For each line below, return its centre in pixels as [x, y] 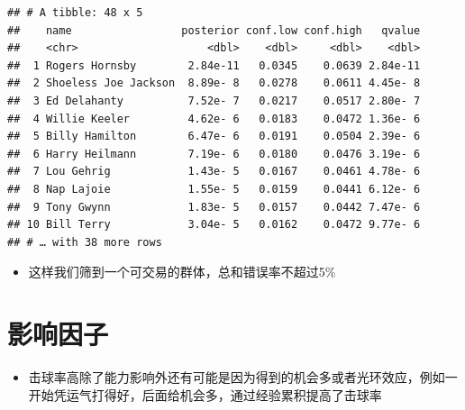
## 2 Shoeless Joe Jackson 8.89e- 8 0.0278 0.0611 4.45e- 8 [214, 83]
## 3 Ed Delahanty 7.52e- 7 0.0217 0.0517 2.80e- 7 [214, 100]
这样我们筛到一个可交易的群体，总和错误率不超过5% [182, 272]
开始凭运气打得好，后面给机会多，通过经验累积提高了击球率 [205, 394]
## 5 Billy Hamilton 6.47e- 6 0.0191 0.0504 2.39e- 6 [214, 137]
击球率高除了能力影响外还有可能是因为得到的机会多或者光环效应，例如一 [243, 377]
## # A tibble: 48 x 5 [75, 13]
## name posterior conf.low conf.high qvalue [214, 30]
